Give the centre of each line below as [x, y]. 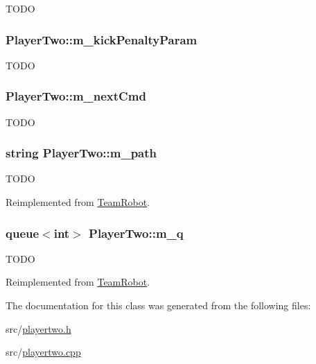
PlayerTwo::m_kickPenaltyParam [102, 39]
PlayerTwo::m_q [136, 233]
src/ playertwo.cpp [43, 352]
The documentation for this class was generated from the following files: [158, 305]
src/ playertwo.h [38, 328]
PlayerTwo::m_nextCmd [76, 96]
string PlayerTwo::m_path [81, 153]
